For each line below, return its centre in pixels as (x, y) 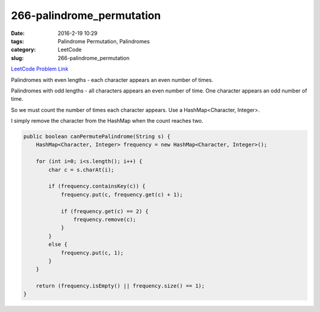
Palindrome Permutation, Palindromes (104, 41)
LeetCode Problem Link (40, 69)
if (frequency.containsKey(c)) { (97, 186)
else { (58, 244)
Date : (18, 33)
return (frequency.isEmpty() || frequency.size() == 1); (120, 286)
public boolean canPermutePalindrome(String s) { (97, 137)
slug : (17, 58)
